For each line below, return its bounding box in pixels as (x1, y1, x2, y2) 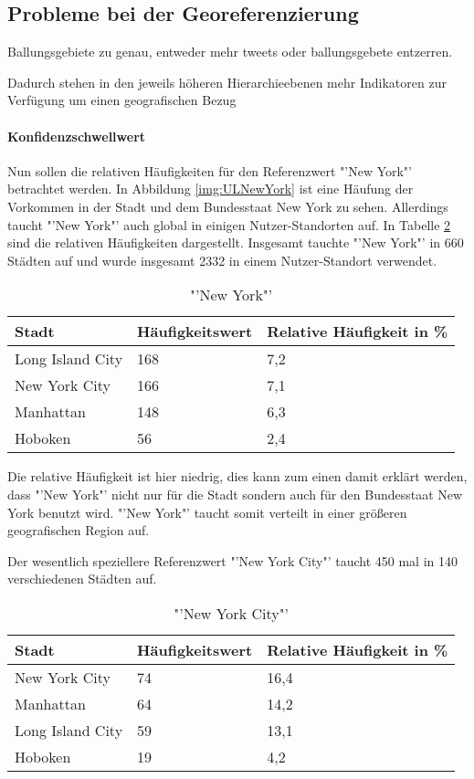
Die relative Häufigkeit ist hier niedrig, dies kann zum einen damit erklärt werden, (7, 467, 468, 486)
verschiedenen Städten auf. (7, 569, 157, 588)
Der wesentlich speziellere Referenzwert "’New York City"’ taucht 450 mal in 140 (7, 551, 458, 570)
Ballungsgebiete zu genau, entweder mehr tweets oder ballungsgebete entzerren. (7, 42, 453, 61)
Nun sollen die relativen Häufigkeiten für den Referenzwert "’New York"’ (7, 161, 413, 180)
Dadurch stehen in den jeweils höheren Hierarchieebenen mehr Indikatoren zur (7, 72, 447, 91)
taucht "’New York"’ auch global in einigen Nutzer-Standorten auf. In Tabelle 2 (7, 215, 451, 234)
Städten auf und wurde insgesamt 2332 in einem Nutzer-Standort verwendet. (7, 250, 437, 269)
